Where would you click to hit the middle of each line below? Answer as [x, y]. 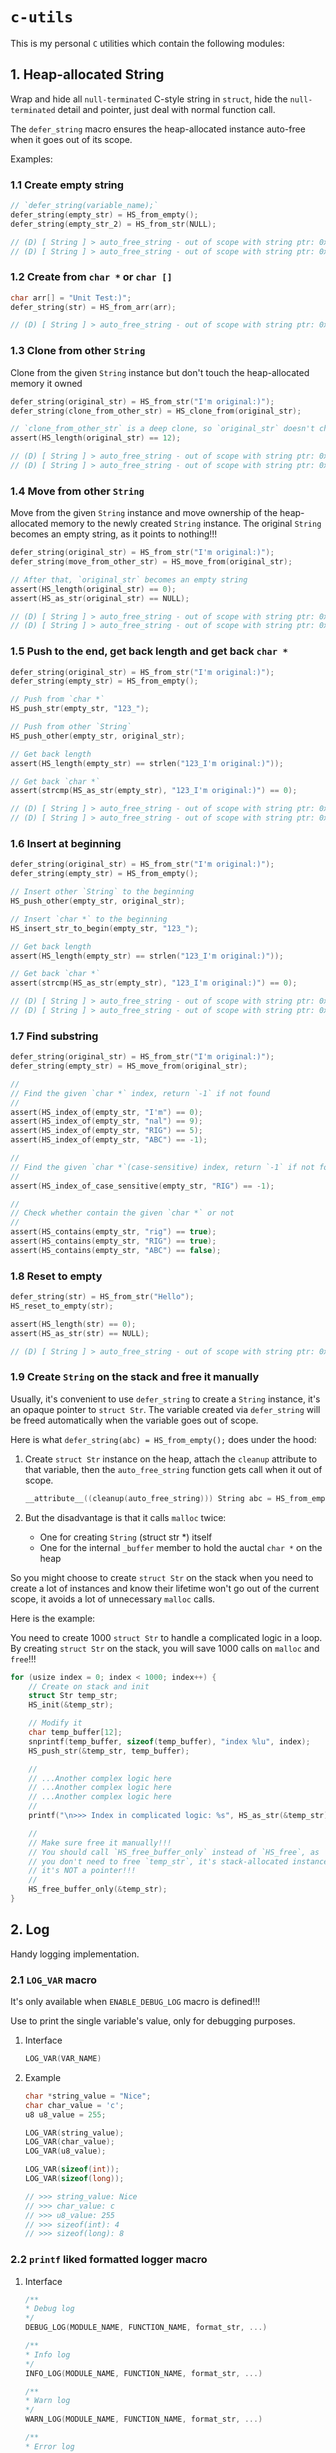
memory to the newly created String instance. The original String [186, 524]
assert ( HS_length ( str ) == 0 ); [73, 1324]
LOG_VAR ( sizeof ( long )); [74, 2179]
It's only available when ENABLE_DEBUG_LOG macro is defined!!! [135, 2002]
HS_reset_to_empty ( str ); [62, 1306]
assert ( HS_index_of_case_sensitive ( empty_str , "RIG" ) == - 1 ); [142, 1186]
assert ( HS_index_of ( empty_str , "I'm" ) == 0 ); [106, 1112]
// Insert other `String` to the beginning [102, 892]
